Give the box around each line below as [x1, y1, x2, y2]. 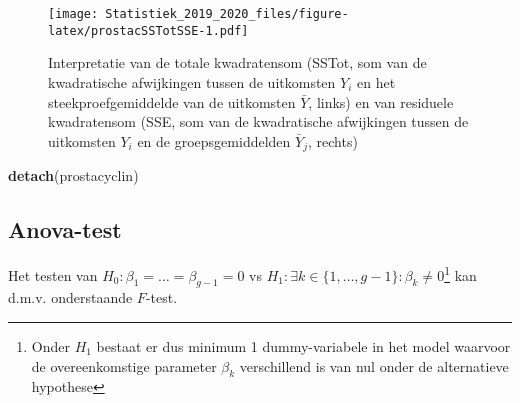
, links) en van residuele [308, 91, 454, 112]
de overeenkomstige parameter [31, 355, 217, 376]
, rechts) [307, 130, 358, 151]
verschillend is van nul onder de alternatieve [239, 355, 509, 376]
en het [356, 71, 396, 92]
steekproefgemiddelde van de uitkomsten [48, 91, 296, 112]
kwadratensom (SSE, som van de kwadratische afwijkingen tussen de [48, 111, 469, 132]
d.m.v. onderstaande [8, 287, 133, 308]
